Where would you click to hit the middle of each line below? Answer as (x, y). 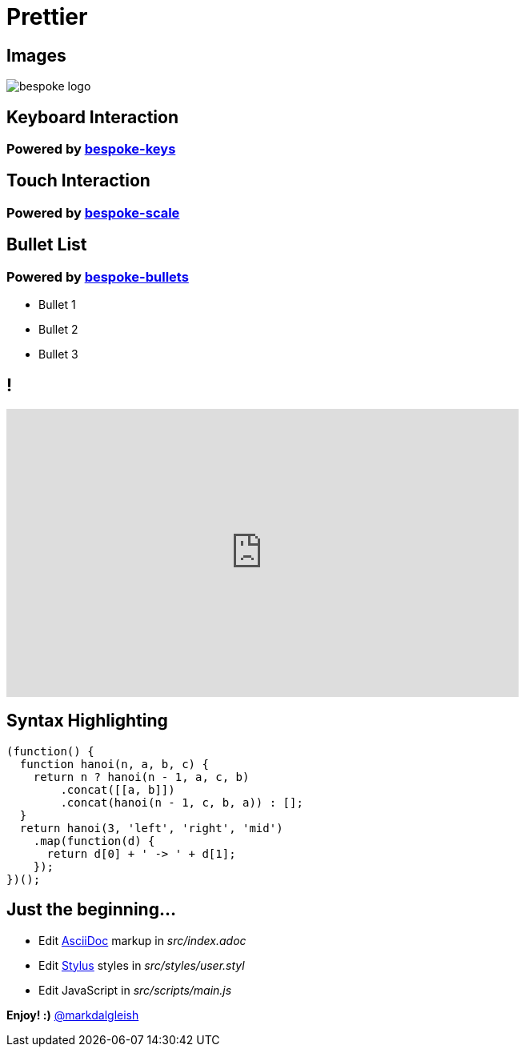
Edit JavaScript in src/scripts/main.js (135, 990)
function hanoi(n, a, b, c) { (114, 764)
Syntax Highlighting (87, 721)
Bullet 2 (58, 330)
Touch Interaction (78, 181)
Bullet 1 (57, 305)
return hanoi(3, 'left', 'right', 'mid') (151, 828)
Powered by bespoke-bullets (98, 276)
